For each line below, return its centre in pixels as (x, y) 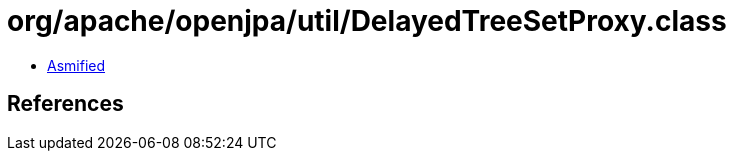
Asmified (76, 65)
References (65, 104)
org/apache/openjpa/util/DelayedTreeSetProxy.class (367, 21)
